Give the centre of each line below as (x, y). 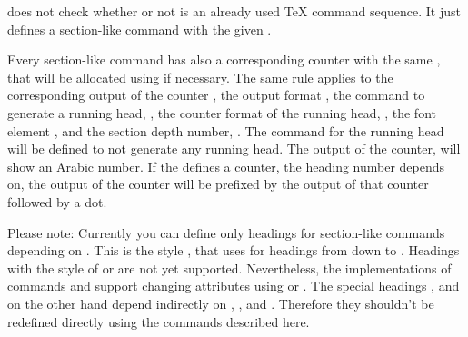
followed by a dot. (57, 201)
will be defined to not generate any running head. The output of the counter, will (234, 149)
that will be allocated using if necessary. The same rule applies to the (200, 77)
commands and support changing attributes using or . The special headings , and (234, 286)
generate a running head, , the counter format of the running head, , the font (222, 112)
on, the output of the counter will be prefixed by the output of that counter (218, 184)
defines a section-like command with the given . (139, 29)
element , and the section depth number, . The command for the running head (226, 130)
